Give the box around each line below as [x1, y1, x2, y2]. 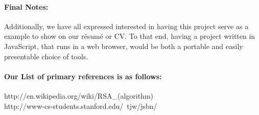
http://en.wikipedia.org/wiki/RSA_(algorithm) [4, 90, 154, 101]
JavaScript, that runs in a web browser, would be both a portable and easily [4, 40, 243, 51]
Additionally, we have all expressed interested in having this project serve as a [4, 20, 249, 31]
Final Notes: [4, 1, 49, 12]
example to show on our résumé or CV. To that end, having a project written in [4, 31, 255, 41]
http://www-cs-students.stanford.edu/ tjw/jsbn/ [4, 100, 157, 111]
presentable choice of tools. [4, 51, 88, 61]
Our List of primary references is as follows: [4, 71, 162, 81]
